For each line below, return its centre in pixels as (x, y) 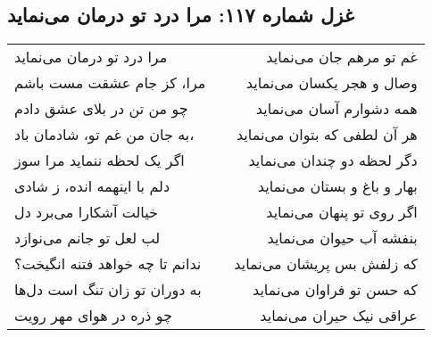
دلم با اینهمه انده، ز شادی (92, 186)
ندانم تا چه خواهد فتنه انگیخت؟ (108, 264)
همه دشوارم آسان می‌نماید (336, 109)
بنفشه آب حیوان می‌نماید (342, 238)
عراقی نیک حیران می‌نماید (339, 316)
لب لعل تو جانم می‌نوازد (87, 238)
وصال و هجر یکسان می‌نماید (332, 83)
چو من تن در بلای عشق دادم (101, 109)
